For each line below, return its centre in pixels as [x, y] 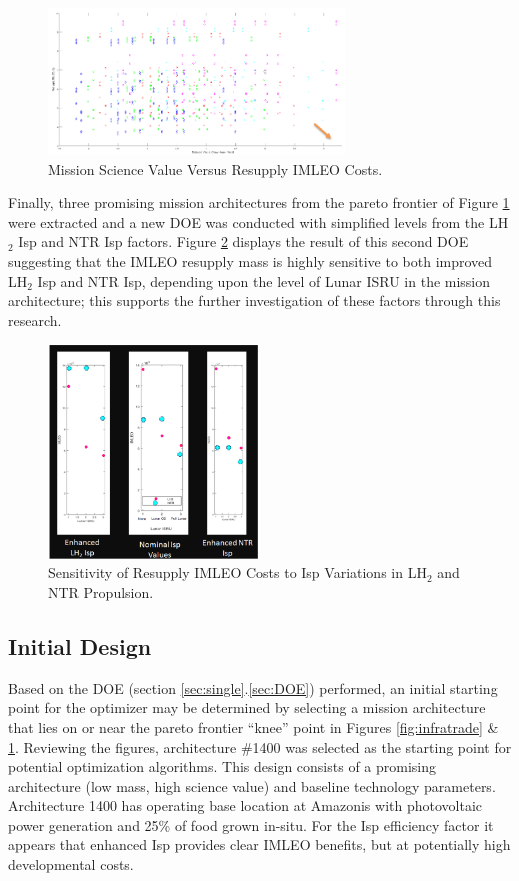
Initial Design [80, 645]
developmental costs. [71, 864]
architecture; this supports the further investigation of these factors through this [254, 300]
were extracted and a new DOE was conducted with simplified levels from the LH [258, 221]
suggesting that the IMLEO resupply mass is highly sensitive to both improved [250, 260]
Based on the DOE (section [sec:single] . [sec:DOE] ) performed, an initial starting [253, 687]
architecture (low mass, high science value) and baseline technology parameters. [252, 785]
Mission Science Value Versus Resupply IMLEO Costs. [215, 168]
